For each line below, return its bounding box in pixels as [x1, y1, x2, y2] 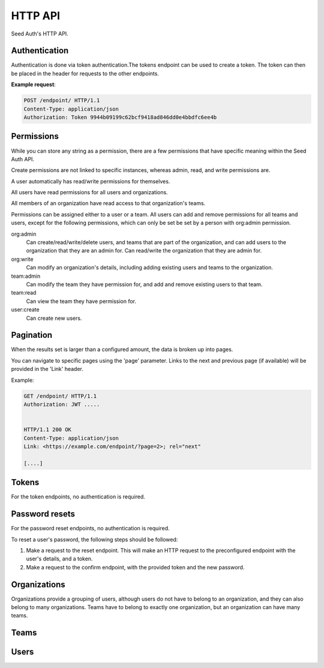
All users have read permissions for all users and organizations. [11, 189, 168, 196]
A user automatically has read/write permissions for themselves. [11, 177, 170, 185]
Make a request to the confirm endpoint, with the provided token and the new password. [26, 563, 245, 571]
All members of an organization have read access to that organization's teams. [11, 200, 206, 207]
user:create [11, 306, 40, 313]
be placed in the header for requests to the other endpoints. [11, 70, 159, 77]
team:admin [11, 272, 41, 280]
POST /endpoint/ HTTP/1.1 [23, 97, 100, 104]
